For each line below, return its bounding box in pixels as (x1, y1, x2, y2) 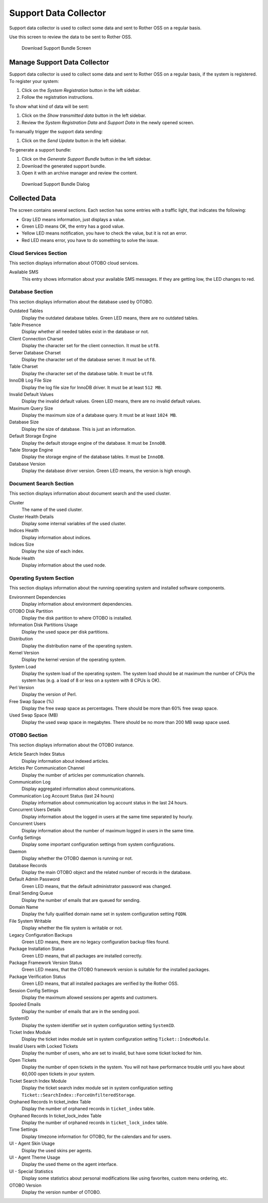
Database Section (9, 288, 53, 295)
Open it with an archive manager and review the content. (21, 169, 137, 176)
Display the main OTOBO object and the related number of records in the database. (21, 870, 192, 875)
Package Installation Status (9, 946, 65, 952)
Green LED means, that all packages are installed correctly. (21, 953, 142, 959)
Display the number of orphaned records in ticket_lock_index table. (21, 1120, 168, 1125)
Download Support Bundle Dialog (21, 181, 90, 187)
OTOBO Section (9, 731, 48, 738)
